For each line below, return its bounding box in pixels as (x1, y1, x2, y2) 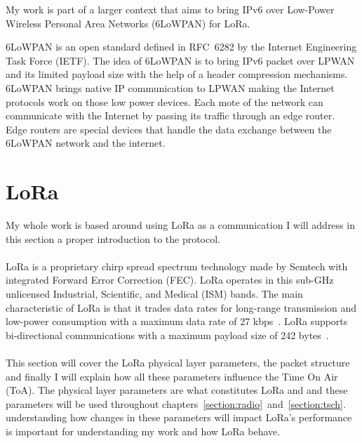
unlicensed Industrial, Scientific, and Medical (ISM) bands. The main (6, 286, 303, 301)
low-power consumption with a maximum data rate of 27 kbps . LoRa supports (6, 314, 348, 329)
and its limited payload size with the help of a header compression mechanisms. (6, 67, 348, 81)
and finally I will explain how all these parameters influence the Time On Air (6, 369, 338, 383)
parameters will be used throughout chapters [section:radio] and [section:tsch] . (6, 396, 346, 411)
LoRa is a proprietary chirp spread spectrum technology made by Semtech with (6, 258, 348, 273)
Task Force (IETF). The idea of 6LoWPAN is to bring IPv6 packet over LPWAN (6, 53, 355, 67)
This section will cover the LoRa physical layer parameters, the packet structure (6, 355, 350, 369)
